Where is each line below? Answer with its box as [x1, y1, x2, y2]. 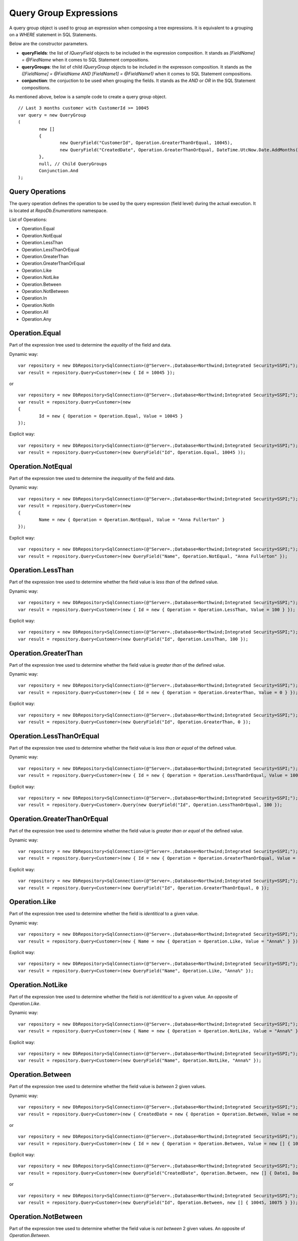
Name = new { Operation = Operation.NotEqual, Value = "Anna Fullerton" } [39, 517, 225, 522]
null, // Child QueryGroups [39, 161, 107, 166]
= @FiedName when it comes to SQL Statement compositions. [21, 57, 149, 63]
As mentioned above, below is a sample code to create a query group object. [9, 94, 167, 100]
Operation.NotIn [21, 302, 55, 308]
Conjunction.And [39, 168, 78, 173]
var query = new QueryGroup [18, 112, 86, 118]
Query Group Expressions [9, 7, 118, 18]
